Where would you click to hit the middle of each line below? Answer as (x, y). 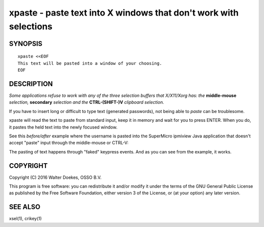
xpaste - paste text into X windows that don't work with (124, 13)
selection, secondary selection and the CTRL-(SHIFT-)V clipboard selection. (87, 102)
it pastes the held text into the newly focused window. (63, 127)
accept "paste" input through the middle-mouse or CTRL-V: (69, 143)
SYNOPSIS (26, 44)
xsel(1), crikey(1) (25, 219)
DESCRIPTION (31, 84)
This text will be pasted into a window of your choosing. (90, 63)
